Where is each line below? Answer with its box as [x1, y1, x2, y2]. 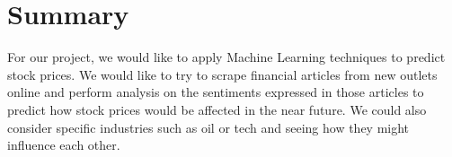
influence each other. [7, 135, 120, 154]
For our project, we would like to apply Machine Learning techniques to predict [7, 48, 446, 66]
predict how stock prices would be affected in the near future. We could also [7, 100, 427, 118]
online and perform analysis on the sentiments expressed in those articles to [7, 83, 424, 101]
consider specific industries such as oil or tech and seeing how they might [7, 118, 410, 136]
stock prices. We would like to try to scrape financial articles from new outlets [7, 65, 438, 83]
